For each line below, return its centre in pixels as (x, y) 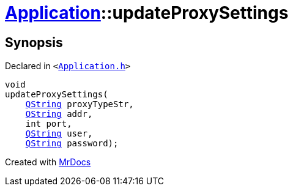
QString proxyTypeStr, (80, 104)
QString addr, (59, 114)
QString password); (72, 144)
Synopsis (34, 42)
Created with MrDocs (48, 162)
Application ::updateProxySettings (147, 13)
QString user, (59, 134)
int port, (49, 124)
